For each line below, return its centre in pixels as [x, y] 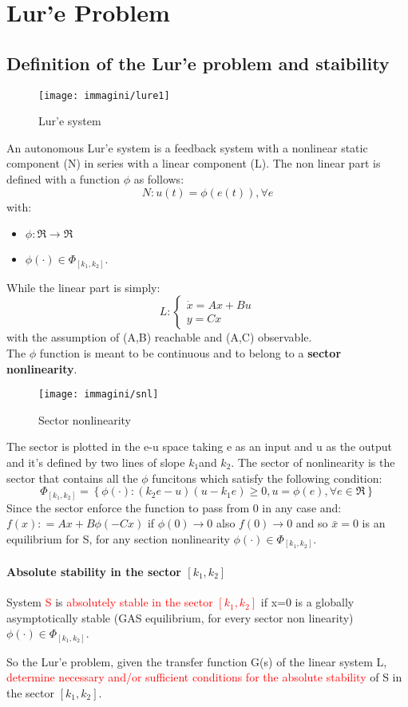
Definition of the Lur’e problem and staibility [198, 63]
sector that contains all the [72, 478]
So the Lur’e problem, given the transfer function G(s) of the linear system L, [197, 661]
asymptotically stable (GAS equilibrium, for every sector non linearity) [180, 617]
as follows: [159, 179]
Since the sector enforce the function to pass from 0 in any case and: [174, 507]
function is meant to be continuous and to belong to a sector [190, 352]
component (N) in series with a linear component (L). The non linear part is [194, 163]
